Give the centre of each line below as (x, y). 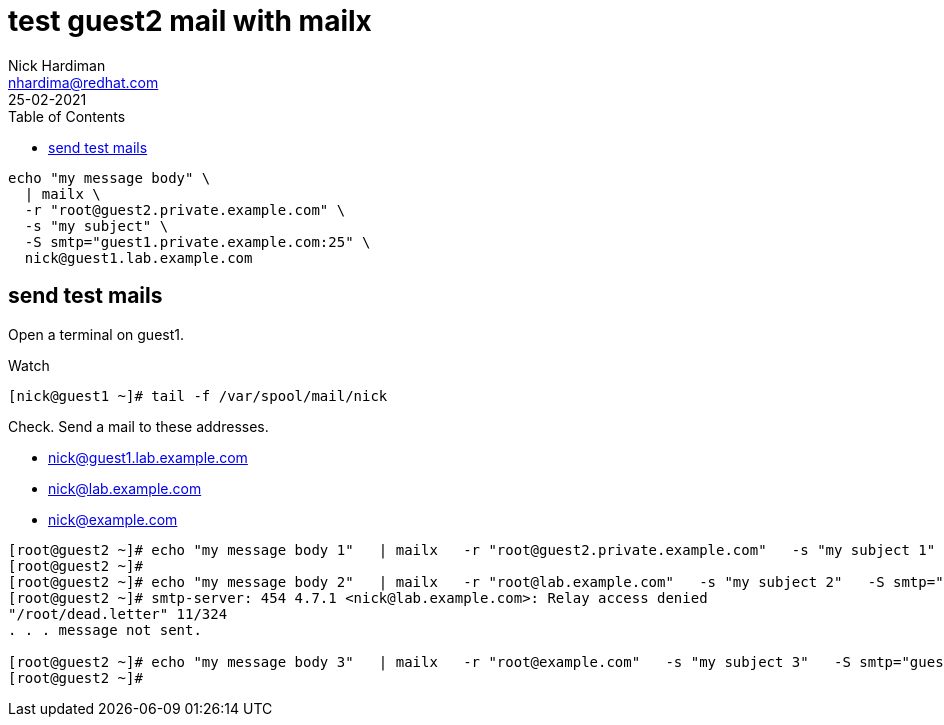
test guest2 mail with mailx (190, 21)
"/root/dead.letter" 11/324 (118, 613)
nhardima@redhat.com (83, 82)
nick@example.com (113, 519)
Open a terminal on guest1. (96, 334)
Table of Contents (67, 116)
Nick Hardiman (57, 65)
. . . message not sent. (105, 629)
